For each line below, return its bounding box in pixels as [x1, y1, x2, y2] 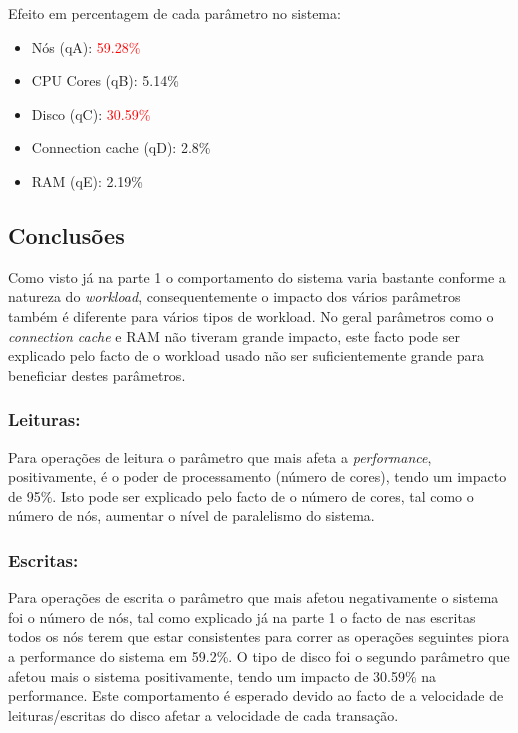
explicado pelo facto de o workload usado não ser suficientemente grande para [8, 345, 484, 366]
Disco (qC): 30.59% [31, 103, 151, 124]
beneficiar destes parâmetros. [8, 364, 186, 385]
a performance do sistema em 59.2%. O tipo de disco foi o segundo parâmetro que [8, 645, 510, 666]
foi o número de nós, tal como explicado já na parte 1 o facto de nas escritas [8, 606, 476, 627]
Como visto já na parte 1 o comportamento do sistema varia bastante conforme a [8, 266, 506, 287]
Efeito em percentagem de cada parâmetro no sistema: [8, 3, 341, 23]
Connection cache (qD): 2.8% [31, 137, 211, 158]
